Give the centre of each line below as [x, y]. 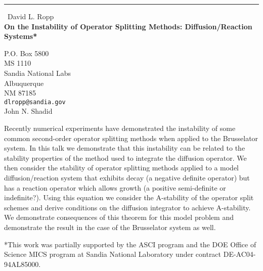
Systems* [21, 36]
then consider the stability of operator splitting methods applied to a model [122, 168]
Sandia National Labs [38, 73]
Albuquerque [24, 83]
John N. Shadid [28, 111]
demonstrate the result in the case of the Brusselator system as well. [110, 227]
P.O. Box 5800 [27, 53]
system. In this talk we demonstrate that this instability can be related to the [125, 148]
